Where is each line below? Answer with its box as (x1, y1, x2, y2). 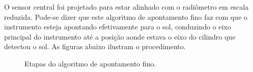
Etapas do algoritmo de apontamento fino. (24, 58, 156, 68)
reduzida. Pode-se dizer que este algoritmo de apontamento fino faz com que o (4, 11, 247, 22)
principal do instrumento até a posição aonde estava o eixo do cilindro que (4, 31, 236, 42)
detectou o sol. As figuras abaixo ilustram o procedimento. (4, 41, 186, 52)
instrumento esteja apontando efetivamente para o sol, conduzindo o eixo (4, 21, 231, 32)
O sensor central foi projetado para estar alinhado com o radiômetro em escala (4, 2, 249, 12)
